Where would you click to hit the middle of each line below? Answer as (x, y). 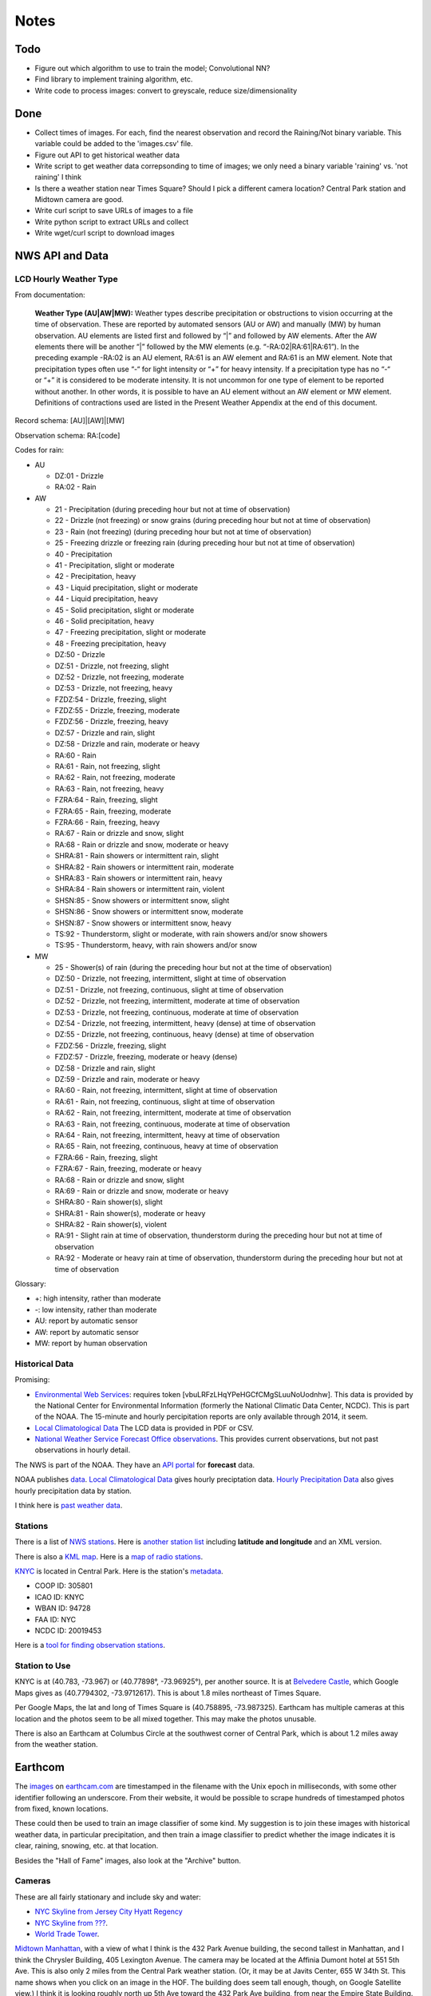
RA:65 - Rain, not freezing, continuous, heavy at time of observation (166, 1147)
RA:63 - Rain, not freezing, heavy (109, 788)
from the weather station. (56, 1745)
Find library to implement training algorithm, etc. (114, 79)
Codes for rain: (39, 450)
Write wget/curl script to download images (105, 233)
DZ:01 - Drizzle (79, 476)
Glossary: (31, 1284)
